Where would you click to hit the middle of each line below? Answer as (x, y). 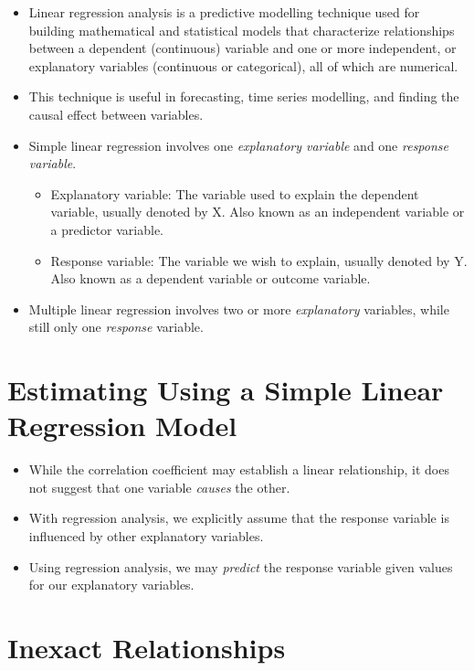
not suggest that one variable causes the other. (159, 487)
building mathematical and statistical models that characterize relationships (242, 30)
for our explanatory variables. (111, 585)
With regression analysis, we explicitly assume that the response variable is (239, 518)
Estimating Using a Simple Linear (226, 390)
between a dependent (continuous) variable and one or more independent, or (242, 48)
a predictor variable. (107, 229)
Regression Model (122, 426)
